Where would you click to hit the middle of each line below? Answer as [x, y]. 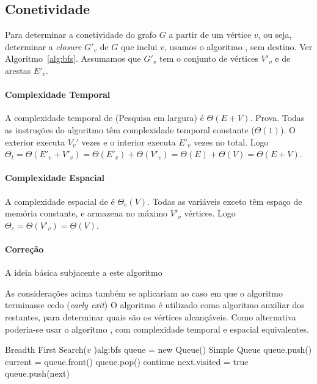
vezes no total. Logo [231, 142]
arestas [18, 70]
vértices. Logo [210, 213]
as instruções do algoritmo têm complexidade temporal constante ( [130, 129]
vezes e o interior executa [129, 142]
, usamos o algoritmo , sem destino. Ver [238, 46]
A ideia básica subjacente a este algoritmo [84, 272]
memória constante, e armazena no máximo [86, 213]
